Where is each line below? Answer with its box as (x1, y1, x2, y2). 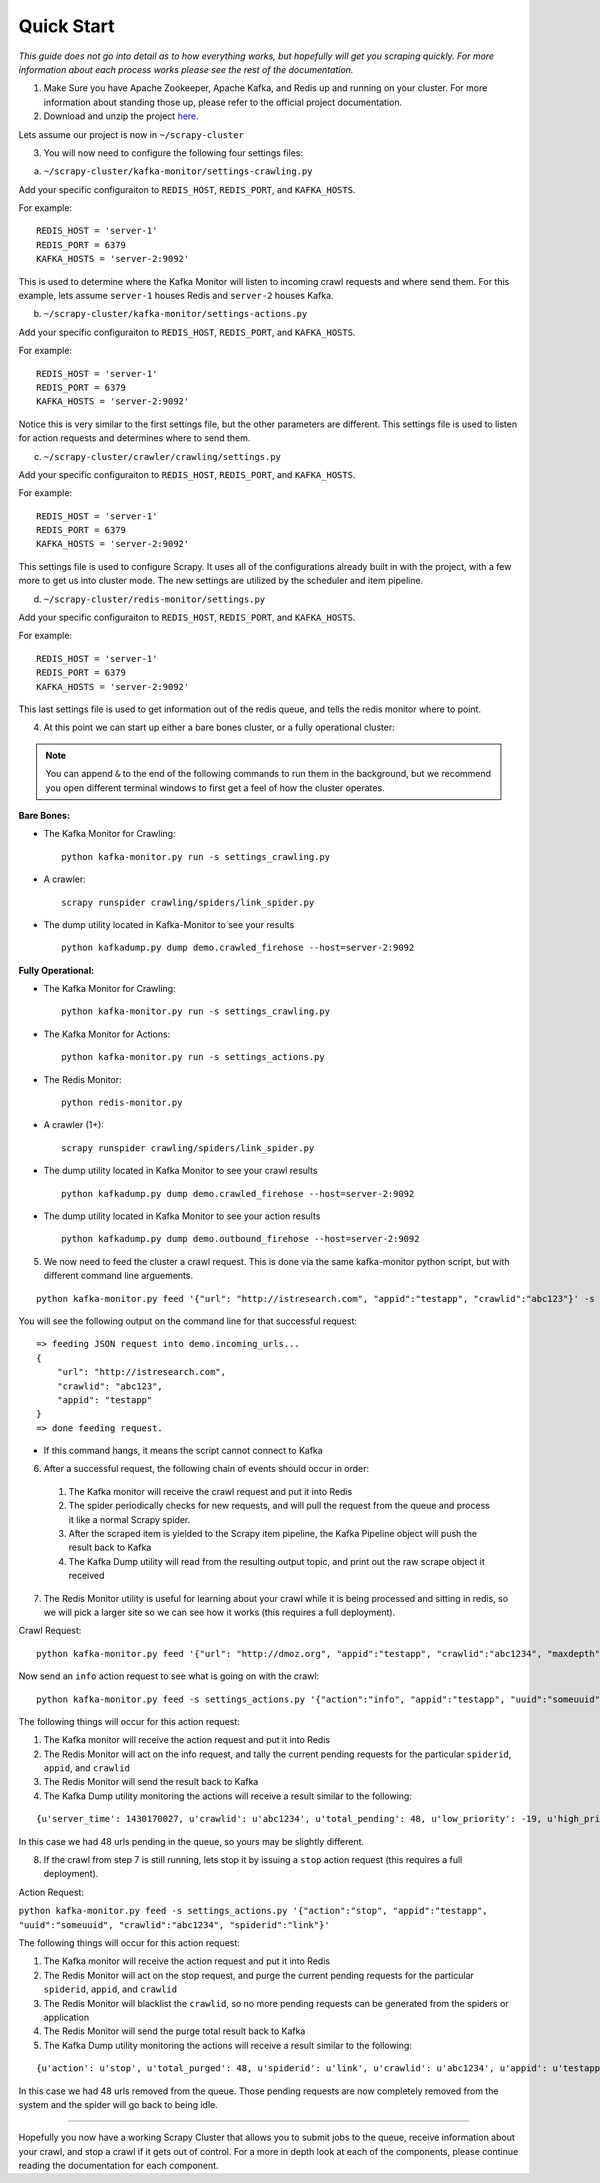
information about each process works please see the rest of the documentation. (18, 63, 354, 75)
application (43, 2011, 90, 2023)
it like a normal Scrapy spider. (68, 1513, 191, 1525)
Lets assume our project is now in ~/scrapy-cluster (18, 128, 245, 140)
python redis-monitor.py (61, 1097, 183, 1109)
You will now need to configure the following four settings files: (43, 146, 304, 159)
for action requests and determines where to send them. (18, 432, 251, 444)
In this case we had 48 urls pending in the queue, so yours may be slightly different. (18, 1835, 365, 1847)
